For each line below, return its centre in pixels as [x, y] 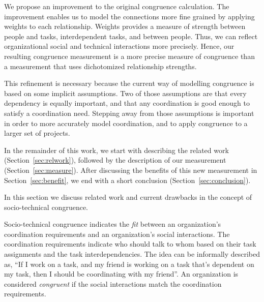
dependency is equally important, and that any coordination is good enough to [127, 103]
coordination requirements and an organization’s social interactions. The [117, 234]
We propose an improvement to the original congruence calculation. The [117, 6]
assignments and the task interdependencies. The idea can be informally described [132, 254]
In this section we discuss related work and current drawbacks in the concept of [128, 197]
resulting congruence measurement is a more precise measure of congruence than [129, 56]
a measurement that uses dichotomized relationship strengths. [100, 66]
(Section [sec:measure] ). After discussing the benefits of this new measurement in [131, 170]
